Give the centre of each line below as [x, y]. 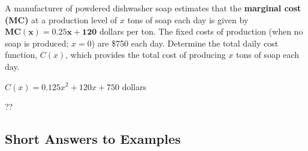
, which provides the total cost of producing [146, 55]
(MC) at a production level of [61, 19]
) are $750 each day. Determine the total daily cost [185, 43]
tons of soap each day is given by [188, 19]
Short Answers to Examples [93, 139]
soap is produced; [37, 43]
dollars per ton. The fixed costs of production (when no [201, 31]
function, [21, 55]
